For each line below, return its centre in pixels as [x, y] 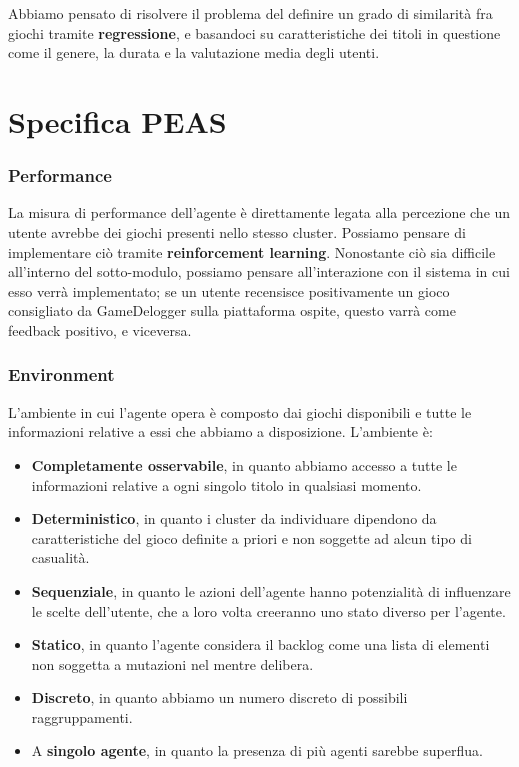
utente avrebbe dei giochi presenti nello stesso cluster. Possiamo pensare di [237, 231]
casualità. [60, 557]
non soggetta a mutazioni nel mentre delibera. [172, 663]
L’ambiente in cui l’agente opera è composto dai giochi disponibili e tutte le [240, 411]
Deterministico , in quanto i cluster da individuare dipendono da [234, 518]
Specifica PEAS [117, 120]
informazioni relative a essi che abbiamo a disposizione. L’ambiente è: [220, 431]
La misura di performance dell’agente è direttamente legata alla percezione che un [259, 212]
